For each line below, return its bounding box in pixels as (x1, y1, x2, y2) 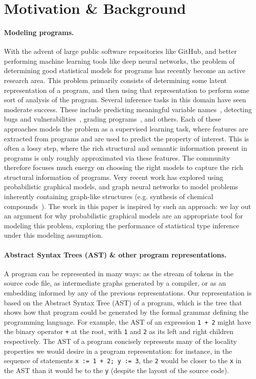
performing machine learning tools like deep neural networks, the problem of (4, 55, 235, 66)
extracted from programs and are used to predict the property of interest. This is (4, 133, 249, 143)
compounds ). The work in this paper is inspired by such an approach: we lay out (4, 201, 252, 211)
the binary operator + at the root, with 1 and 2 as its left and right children (4, 326, 234, 337)
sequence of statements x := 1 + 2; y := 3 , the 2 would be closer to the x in (4, 355, 242, 366)
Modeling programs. (4, 27, 74, 37)
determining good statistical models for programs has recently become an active (4, 65, 246, 76)
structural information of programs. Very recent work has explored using (4, 171, 223, 182)
